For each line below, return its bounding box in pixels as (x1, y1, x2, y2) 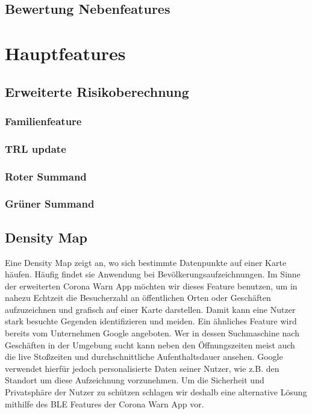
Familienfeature (5, 113, 82, 128)
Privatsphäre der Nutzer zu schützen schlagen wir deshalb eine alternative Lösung (5, 386, 307, 398)
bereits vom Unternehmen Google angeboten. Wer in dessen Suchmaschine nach (5, 327, 299, 339)
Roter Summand (5, 168, 87, 184)
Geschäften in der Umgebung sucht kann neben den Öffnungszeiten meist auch (5, 338, 295, 351)
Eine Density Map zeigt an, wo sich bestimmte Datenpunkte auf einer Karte (5, 256, 287, 268)
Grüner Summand (5, 196, 95, 211)
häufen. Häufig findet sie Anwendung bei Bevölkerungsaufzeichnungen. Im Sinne (5, 268, 301, 280)
